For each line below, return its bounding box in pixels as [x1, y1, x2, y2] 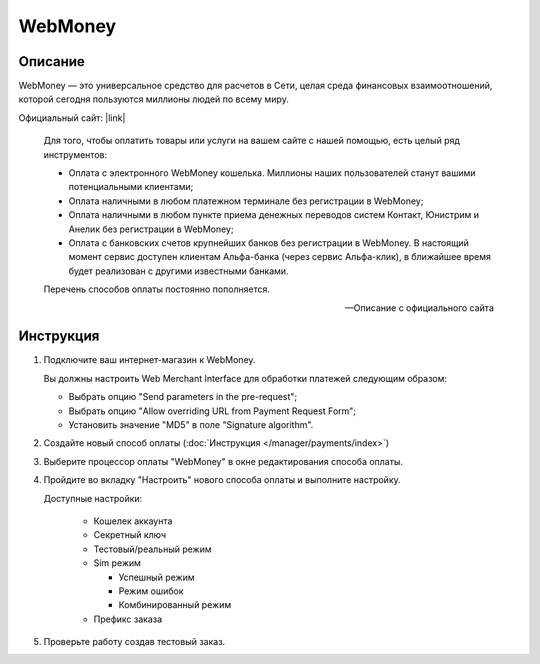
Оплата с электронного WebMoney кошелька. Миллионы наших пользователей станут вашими [68, 167, 476, 179]
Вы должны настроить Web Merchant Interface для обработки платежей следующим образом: [43, 372, 448, 384]
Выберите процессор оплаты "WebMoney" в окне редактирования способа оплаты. [43, 455, 404, 467]
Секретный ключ [93, 529, 167, 541]
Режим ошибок [118, 585, 184, 597]
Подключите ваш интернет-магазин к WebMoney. [43, 354, 256, 366]
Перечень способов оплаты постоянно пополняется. [43, 283, 270, 295]
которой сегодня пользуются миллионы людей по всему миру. [18, 93, 289, 105]
